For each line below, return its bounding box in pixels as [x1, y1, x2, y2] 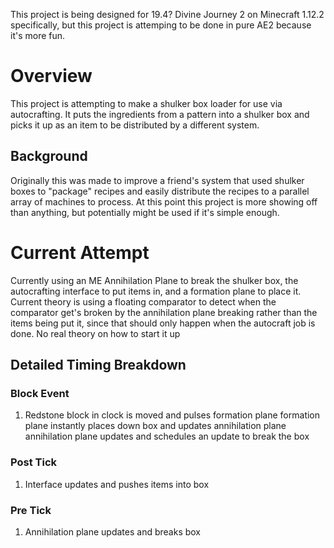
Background [10, 148, 88, 165]
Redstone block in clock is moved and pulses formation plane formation [24, 409, 321, 421]
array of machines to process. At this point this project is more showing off [10, 195, 318, 208]
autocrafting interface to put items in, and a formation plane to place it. [10, 285, 302, 297]
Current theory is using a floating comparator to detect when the [10, 295, 277, 308]
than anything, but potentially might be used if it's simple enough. [10, 206, 280, 218]
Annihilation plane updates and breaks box [24, 525, 202, 538]
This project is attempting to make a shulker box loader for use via [10, 97, 283, 109]
